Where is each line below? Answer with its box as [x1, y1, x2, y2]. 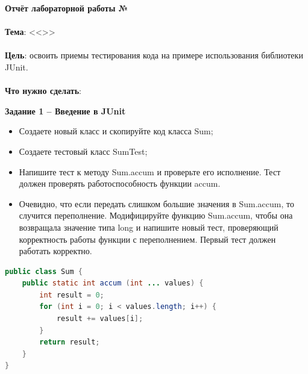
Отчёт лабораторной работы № [5, 2, 128, 14]
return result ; [39, 338, 100, 347]
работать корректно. [19, 245, 92, 257]
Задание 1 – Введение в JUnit [5, 104, 126, 117]
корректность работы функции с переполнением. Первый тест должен [19, 232, 276, 245]
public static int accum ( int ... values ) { [22, 279, 204, 288]
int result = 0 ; [39, 290, 104, 299]
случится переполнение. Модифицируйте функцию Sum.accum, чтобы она [19, 209, 293, 222]
